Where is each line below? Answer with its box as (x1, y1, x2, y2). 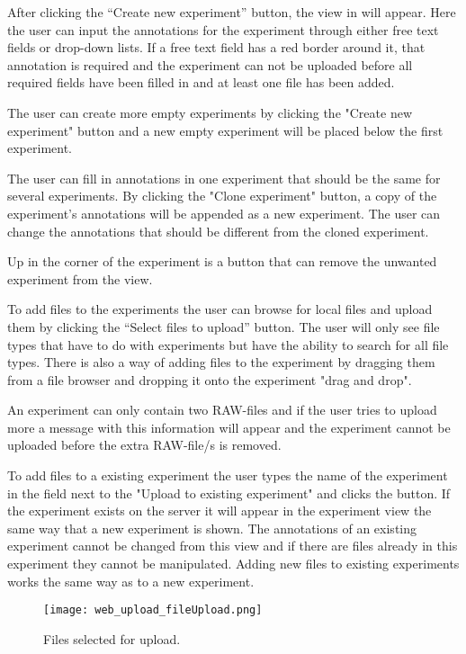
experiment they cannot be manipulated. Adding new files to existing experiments (7, 554, 460, 573)
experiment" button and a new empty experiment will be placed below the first (7, 121, 444, 139)
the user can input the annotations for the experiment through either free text (7, 20, 439, 39)
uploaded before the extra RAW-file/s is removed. (7, 435, 282, 454)
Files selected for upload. (43, 629, 181, 648)
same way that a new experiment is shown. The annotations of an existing (7, 518, 417, 537)
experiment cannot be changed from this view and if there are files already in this (7, 536, 458, 555)
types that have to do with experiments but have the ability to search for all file (7, 335, 449, 354)
